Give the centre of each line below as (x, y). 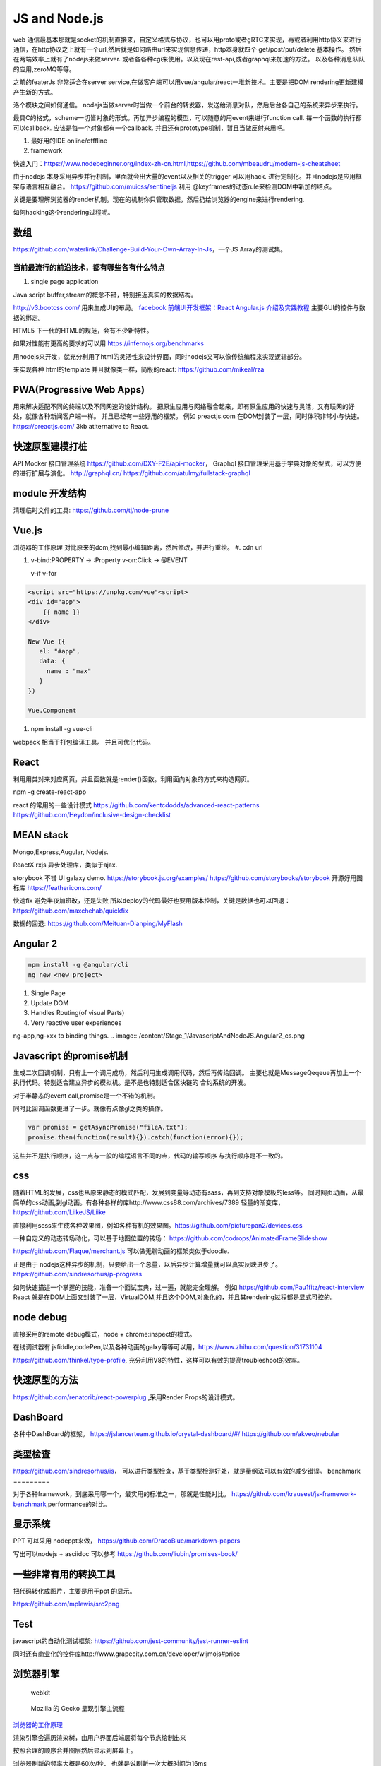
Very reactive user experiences (76, 1023)
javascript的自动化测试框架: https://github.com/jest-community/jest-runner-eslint (131, 1641)
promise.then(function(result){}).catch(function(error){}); (136, 1137)
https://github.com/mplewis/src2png (66, 1604)
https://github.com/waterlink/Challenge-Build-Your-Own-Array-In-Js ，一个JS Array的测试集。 (150, 249)
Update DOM (50, 1002)
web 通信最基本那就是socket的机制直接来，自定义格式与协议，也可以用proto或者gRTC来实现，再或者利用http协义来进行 (187, 40)
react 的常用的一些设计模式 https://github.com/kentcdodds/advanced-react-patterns (136, 805)
